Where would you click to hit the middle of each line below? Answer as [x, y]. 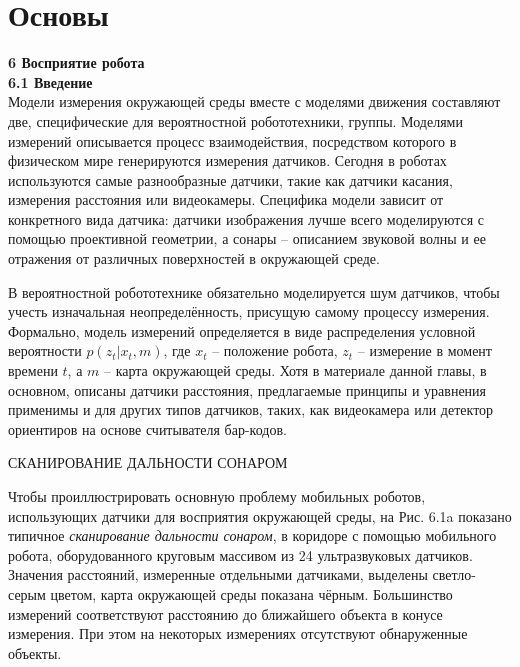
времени [33, 370]
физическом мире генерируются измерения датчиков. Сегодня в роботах [227, 160]
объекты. [35, 652]
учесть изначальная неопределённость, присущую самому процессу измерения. [249, 311]
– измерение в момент [424, 350]
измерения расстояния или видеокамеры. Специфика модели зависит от [226, 199]
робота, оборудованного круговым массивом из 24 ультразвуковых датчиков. [240, 554]
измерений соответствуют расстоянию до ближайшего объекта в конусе [225, 613]
